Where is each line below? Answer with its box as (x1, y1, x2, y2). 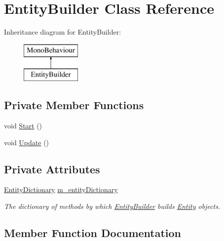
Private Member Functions (4, 97, 144, 113)
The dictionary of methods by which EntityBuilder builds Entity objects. (4, 201, 221, 211)
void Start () (4, 120, 42, 131)
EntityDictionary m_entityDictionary (4, 184, 118, 195)
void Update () (4, 137, 49, 147)
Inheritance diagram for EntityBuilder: (4, 27, 121, 37)
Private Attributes (4, 161, 100, 176)
